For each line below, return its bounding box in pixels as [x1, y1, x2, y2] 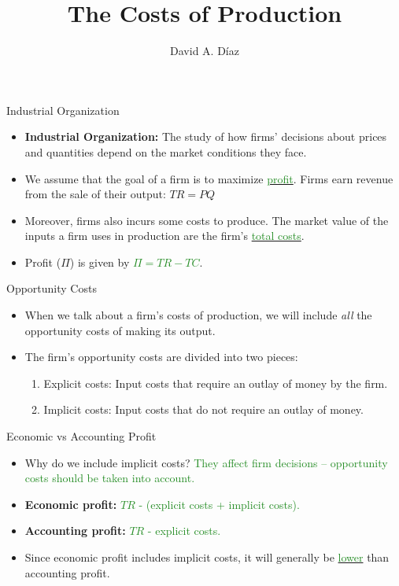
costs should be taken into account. [24, 470, 195, 486]
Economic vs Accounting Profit [6, 428, 157, 444]
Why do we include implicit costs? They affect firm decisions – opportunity [24, 454, 388, 470]
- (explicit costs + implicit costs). [139, 496, 300, 512]
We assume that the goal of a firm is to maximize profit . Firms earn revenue [24, 170, 393, 186]
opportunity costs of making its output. [24, 322, 216, 338]
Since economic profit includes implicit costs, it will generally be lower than [24, 549, 390, 565]
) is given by [69, 253, 130, 270]
